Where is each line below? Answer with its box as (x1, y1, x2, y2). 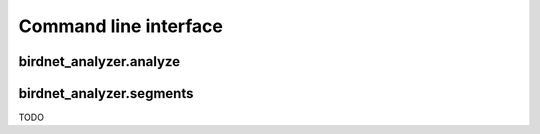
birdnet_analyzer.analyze (18, 53, 180, 70)
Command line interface (18, 15, 224, 37)
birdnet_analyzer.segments (18, 85, 194, 102)
